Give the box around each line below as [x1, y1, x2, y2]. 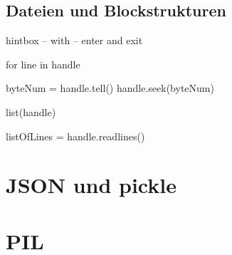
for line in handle [6, 56, 80, 71]
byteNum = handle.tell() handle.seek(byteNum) [6, 80, 214, 95]
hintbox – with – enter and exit [6, 33, 143, 48]
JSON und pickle [6, 170, 176, 199]
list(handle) [6, 104, 56, 119]
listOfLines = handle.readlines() [6, 128, 145, 143]
